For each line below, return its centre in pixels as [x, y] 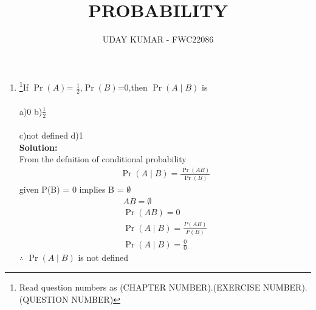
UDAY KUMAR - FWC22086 [158, 39]
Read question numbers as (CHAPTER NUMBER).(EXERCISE [140, 287]
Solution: [38, 147]
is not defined [103, 257]
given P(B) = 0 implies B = [71, 189]
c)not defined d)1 [51, 135]
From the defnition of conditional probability [103, 159]
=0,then [132, 87]
